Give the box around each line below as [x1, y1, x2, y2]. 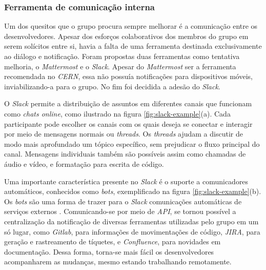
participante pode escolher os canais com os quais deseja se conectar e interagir [4, 118, 253, 129]
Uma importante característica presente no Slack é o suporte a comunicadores [4, 176, 249, 186]
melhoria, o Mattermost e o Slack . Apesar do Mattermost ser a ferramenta [4, 61, 236, 71]
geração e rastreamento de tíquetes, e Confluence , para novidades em [4, 236, 221, 247]
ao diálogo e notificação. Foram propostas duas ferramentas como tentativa [4, 51, 240, 61]
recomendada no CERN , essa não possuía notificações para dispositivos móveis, [4, 71, 253, 82]
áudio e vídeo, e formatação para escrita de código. [4, 158, 164, 169]
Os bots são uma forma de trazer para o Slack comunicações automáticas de [4, 196, 242, 206]
